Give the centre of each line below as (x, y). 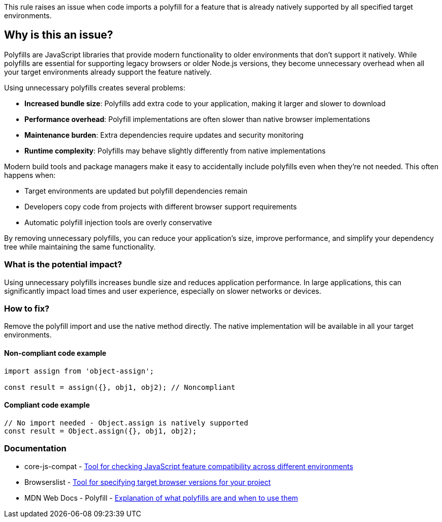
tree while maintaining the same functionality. (80, 247)
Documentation (35, 449)
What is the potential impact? (63, 265)
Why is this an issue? (59, 35)
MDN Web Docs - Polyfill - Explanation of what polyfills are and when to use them (161, 498)
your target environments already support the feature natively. (108, 72)
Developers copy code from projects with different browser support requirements (161, 206)
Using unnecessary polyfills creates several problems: (95, 87)
